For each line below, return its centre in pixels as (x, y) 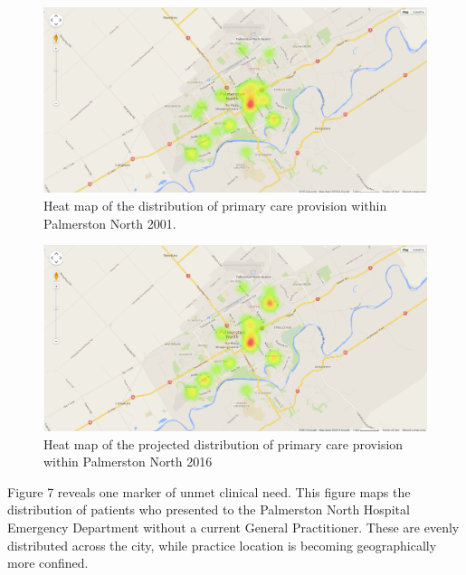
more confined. (48, 563)
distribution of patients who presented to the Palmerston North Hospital (209, 509)
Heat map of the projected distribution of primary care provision (223, 443)
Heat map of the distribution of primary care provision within (215, 205)
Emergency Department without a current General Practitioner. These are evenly (233, 527)
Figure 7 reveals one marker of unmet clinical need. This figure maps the (209, 491)
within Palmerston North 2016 (128, 462)
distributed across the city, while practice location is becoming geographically (222, 545)
